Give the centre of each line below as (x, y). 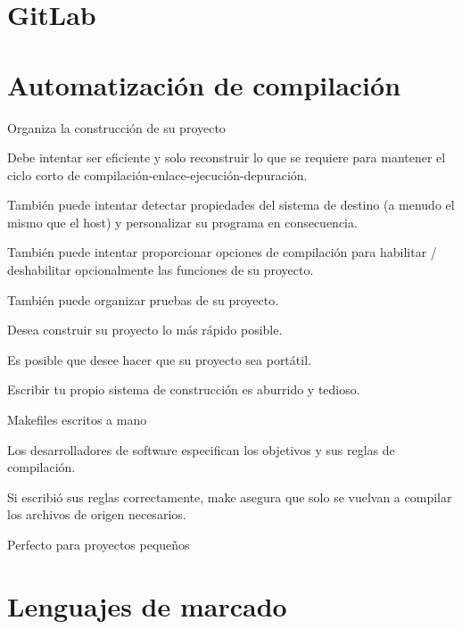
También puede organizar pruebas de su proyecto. (143, 299)
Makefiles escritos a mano (77, 420)
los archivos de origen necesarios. (97, 514)
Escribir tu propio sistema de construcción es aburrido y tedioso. (184, 389)
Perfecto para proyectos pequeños (99, 544)
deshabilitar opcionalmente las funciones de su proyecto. (161, 270)
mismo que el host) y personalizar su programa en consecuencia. (182, 222)
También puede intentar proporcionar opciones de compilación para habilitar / (222, 252)
